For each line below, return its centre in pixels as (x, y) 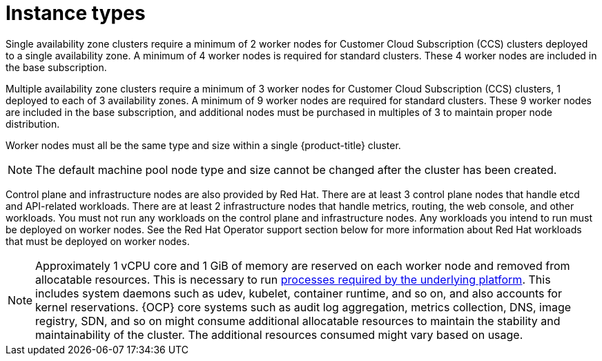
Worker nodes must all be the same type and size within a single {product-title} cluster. (203, 145)
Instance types (76, 13)
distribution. (33, 124)
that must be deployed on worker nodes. (98, 241)
